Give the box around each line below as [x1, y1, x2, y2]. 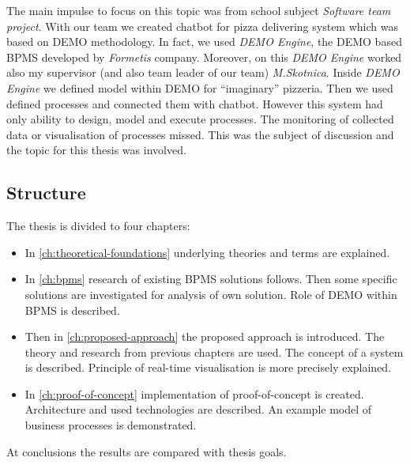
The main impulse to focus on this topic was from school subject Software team [6, 2, 391, 18]
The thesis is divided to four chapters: [6, 217, 190, 234]
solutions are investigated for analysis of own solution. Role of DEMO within [24, 285, 397, 302]
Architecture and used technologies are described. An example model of [24, 401, 372, 418]
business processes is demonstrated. [24, 417, 197, 433]
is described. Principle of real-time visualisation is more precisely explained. [24, 359, 392, 376]
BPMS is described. [24, 301, 120, 318]
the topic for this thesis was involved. [6, 142, 186, 158]
